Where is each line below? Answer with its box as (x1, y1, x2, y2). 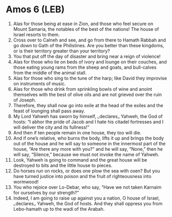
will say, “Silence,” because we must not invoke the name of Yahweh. (13, 151, 160, 157)
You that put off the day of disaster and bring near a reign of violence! (13, 53, 161, 60)
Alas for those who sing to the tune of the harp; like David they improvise (13, 75, 167, 81)
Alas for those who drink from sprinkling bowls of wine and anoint (13, 86, 153, 92)
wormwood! (13, 179, 39, 185)
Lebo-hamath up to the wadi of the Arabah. (13, 206, 105, 212)
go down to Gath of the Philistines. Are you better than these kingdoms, (13, 42, 164, 48)
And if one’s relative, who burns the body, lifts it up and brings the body (13, 135, 164, 141)
